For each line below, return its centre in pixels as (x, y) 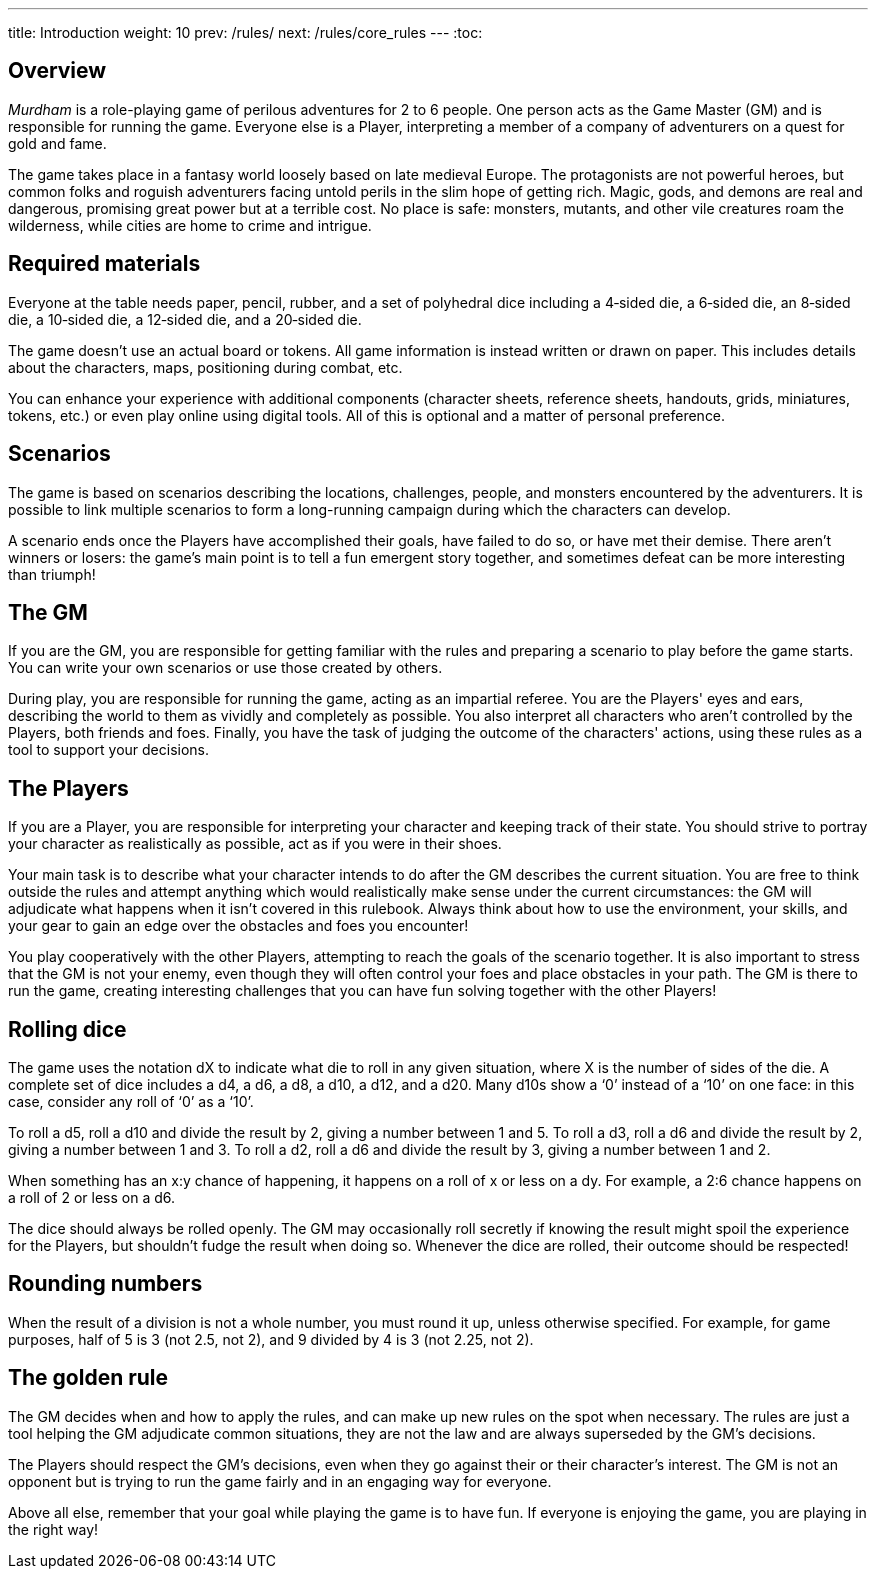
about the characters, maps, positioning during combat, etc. (205, 367)
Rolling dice (67, 1029)
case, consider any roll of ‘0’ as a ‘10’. (131, 1102)
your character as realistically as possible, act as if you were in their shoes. (255, 844)
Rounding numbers (105, 1284)
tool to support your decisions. (109, 750)
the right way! (53, 1529)
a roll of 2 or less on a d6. (92, 1198)
